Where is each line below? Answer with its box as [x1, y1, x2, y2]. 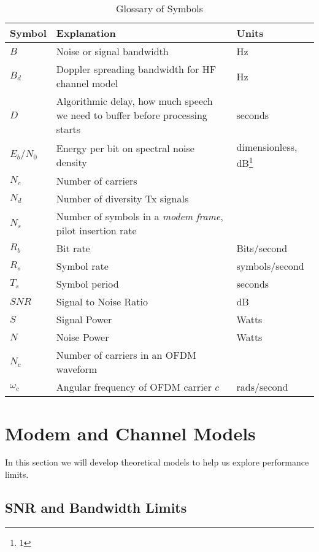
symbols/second [236, 259, 304, 274]
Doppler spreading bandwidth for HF [56, 62, 217, 76]
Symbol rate [56, 259, 109, 274]
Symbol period [56, 277, 119, 291]
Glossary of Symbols [115, 1, 204, 15]
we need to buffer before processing [56, 108, 207, 122]
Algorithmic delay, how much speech [56, 94, 213, 108]
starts [56, 122, 81, 136]
